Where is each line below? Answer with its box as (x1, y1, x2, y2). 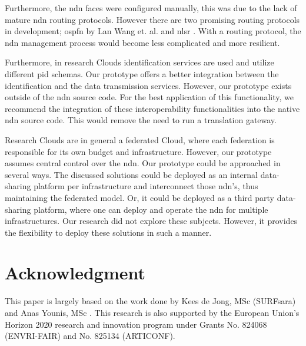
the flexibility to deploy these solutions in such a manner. (5, 226, 212, 238)
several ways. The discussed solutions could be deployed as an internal (5, 168, 258, 180)
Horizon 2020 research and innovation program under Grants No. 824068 (5, 318, 267, 330)
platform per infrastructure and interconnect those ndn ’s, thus (34, 180, 258, 192)
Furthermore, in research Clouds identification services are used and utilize (5, 56, 274, 68)
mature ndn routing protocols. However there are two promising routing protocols (5, 13, 300, 25)
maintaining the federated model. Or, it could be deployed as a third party (5, 191, 274, 203)
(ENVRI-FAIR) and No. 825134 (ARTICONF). (5, 329, 175, 342)
